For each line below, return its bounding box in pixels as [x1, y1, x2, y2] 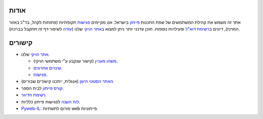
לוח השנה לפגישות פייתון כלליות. [21, 99, 80, 104]
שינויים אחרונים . [33, 65, 63, 71]
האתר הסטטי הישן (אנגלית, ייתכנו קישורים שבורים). [21, 78, 114, 84]
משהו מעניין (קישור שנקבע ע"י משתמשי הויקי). [33, 58, 118, 64]
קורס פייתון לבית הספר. [21, 85, 64, 91]
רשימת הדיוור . [21, 92, 47, 98]
